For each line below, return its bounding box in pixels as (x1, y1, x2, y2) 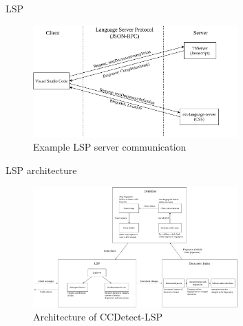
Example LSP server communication (33, 140, 187, 154)
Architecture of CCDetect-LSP (33, 309, 163, 324)
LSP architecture (6, 162, 77, 177)
